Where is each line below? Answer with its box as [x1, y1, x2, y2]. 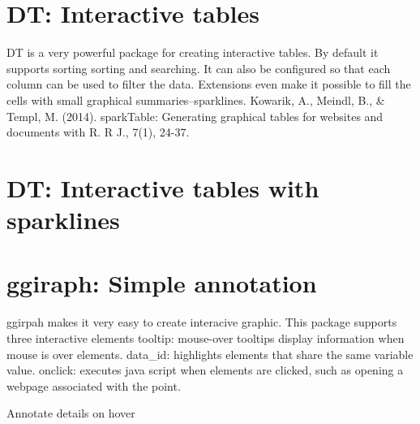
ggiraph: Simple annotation [6, 266, 317, 300]
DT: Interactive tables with [6, 171, 319, 204]
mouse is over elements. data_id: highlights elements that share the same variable [6, 345, 414, 362]
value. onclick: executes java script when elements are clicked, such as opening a [6, 361, 404, 379]
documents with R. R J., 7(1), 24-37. [6, 123, 190, 141]
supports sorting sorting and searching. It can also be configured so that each [6, 59, 391, 76]
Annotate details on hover [6, 405, 135, 422]
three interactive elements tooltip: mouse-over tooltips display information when [6, 329, 405, 346]
